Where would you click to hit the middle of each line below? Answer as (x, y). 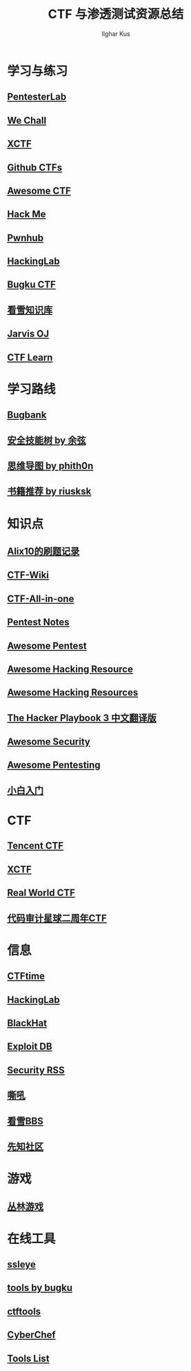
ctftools (24, 1311)
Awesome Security (49, 742)
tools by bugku (40, 1288)
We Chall (27, 121)
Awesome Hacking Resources (73, 692)
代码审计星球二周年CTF (57, 918)
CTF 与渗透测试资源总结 (116, 14)
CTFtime (26, 976)
